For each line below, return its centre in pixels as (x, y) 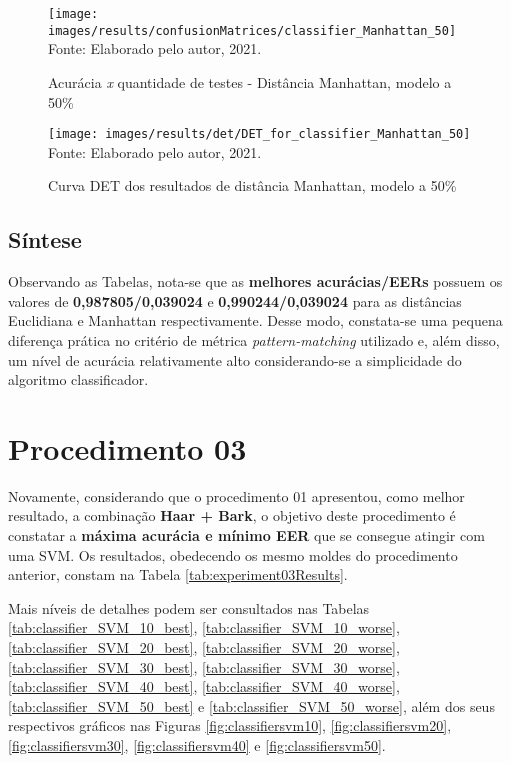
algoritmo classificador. (78, 379)
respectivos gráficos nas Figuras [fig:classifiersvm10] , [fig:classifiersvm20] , (230, 725)
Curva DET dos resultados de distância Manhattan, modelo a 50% (252, 185)
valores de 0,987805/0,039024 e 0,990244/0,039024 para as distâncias (235, 300)
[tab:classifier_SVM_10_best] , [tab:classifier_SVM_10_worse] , (204, 627)
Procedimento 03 (127, 447)
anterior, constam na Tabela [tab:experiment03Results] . (178, 574)
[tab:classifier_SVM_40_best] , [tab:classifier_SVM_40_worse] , (204, 686)
